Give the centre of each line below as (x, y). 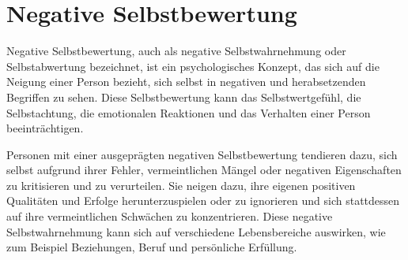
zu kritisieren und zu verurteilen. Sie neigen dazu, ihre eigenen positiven (181, 185)
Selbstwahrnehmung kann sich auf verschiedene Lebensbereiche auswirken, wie (196, 231)
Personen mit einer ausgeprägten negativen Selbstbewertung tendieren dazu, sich (202, 154)
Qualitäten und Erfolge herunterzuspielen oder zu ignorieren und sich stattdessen (203, 201)
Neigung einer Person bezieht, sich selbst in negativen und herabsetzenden (186, 82)
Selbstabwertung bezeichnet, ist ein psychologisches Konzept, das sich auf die (193, 66)
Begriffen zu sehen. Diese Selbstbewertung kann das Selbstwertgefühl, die (184, 97)
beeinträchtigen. (45, 128)
